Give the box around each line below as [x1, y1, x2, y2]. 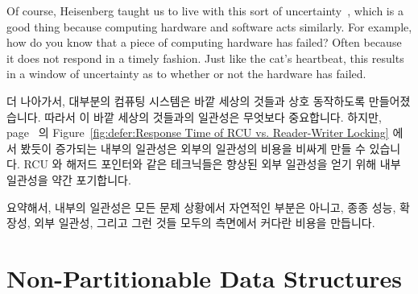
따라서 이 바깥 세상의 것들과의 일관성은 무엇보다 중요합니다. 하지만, [44, 108, 382, 125]
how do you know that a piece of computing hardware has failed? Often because [6, 34, 402, 51]
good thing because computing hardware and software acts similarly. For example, [6, 18, 412, 35]
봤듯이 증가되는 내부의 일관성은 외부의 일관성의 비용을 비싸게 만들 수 [20, 139, 366, 156]
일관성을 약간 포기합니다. [6, 171, 131, 188]
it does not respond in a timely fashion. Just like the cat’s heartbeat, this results [6, 49, 404, 66]
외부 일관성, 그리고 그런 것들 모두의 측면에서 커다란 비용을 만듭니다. [34, 214, 375, 231]
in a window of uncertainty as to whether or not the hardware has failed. [6, 65, 366, 82]
